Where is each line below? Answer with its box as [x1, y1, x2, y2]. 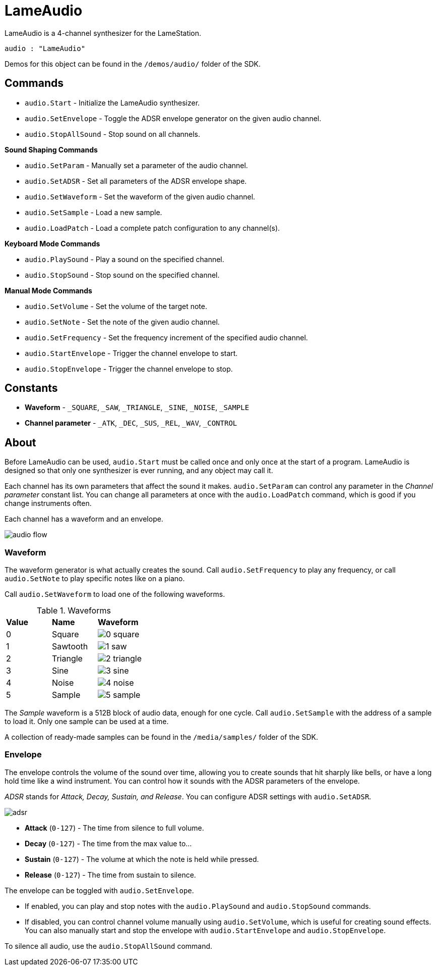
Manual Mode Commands [5, 286, 92, 295]
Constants [5, 382, 58, 395]
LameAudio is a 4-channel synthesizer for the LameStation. [5, 28, 202, 37]
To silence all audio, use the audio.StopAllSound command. [5, 941, 213, 950]
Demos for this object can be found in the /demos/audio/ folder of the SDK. [5, 59, 261, 68]
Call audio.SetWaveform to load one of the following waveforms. [5, 590, 225, 599]
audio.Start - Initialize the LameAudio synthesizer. [25, 98, 200, 107]
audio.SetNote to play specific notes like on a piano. [5, 574, 185, 583]
